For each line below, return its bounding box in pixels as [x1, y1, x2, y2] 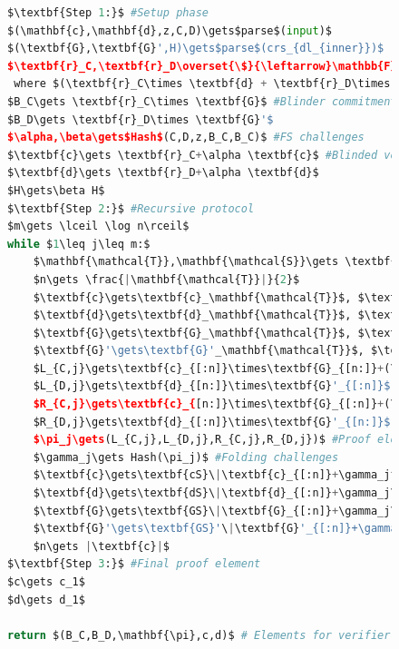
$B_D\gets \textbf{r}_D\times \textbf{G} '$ [7, 113, 274, 126]
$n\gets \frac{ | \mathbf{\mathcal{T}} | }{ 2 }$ [33, 272, 300, 286]
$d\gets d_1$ [7, 593, 85, 606]
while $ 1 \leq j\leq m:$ [7, 237, 151, 251]
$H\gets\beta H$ [7, 183, 105, 197]
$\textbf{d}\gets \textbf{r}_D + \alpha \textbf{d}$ [7, 166, 319, 180]
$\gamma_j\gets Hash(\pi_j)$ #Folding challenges [33, 450, 339, 464]
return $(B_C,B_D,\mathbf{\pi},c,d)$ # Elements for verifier [7, 628, 391, 642]
